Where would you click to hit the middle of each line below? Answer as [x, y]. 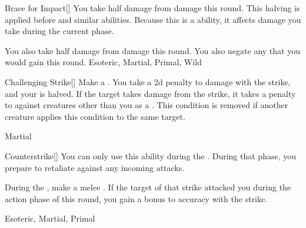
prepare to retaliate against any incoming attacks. [95, 167]
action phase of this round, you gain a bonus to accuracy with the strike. [136, 198]
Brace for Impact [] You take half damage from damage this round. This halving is [152, 8]
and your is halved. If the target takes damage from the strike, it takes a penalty [150, 93]
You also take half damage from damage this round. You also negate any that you [152, 50]
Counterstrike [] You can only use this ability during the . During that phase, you [151, 155]
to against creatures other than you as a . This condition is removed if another [147, 105]
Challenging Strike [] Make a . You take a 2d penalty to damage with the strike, [148, 81]
